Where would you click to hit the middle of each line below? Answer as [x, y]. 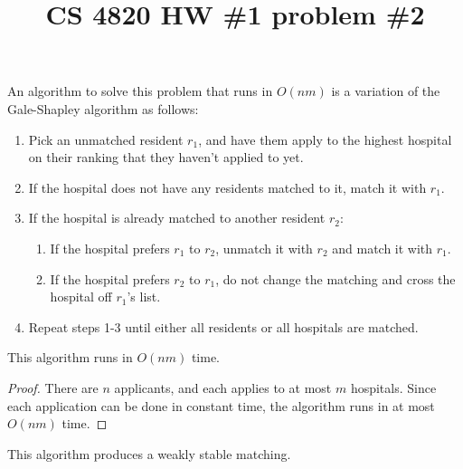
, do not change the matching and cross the [335, 278]
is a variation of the [386, 91]
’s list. [144, 297]
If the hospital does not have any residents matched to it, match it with [227, 187]
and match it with [383, 248]
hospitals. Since [393, 387]
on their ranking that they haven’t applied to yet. [166, 157]
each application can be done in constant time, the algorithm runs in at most [221, 405]
